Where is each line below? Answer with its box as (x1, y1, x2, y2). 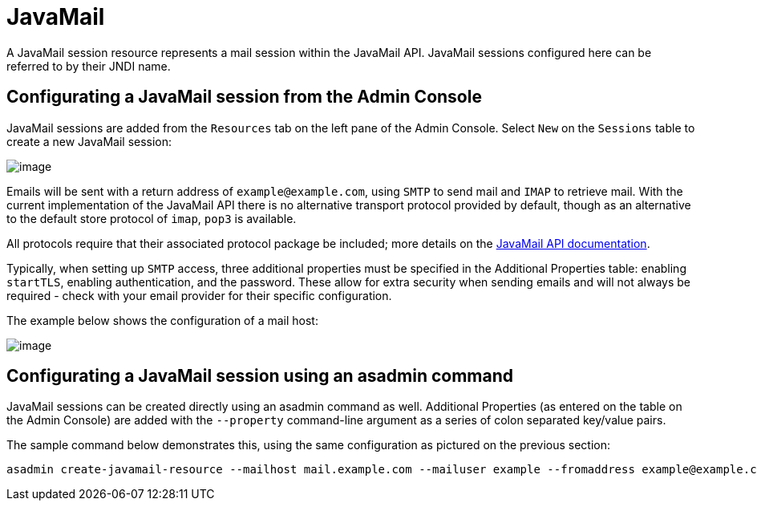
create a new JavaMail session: (6, 134, 172, 148)
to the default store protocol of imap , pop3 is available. (6, 211, 297, 225)
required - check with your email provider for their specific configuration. (6, 288, 392, 302)
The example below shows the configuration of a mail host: (6, 313, 318, 327)
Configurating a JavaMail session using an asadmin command (6, 366, 514, 387)
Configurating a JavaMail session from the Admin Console (6, 87, 482, 107)
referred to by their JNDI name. (6, 59, 171, 73)
